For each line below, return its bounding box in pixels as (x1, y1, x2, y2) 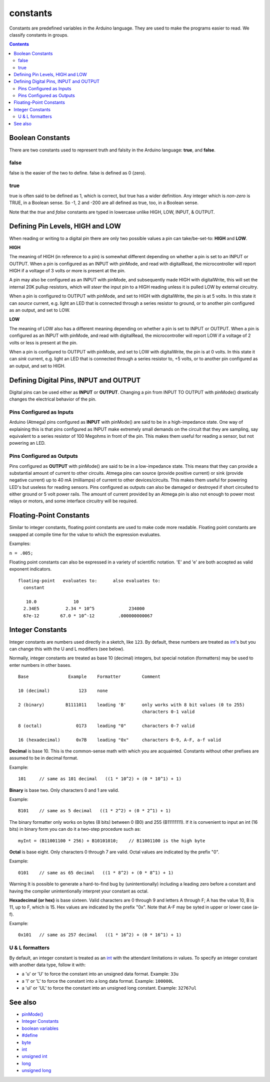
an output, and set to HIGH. (9, 363, 66, 369)
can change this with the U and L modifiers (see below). (9, 646, 124, 652)
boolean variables (21, 1025, 58, 1031)
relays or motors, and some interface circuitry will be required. (9, 498, 138, 504)
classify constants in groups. (9, 32, 68, 38)
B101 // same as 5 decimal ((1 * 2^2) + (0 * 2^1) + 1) (18, 808, 171, 814)
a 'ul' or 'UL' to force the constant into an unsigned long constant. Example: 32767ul (21, 985, 197, 991)
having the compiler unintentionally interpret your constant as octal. (9, 888, 148, 894)
